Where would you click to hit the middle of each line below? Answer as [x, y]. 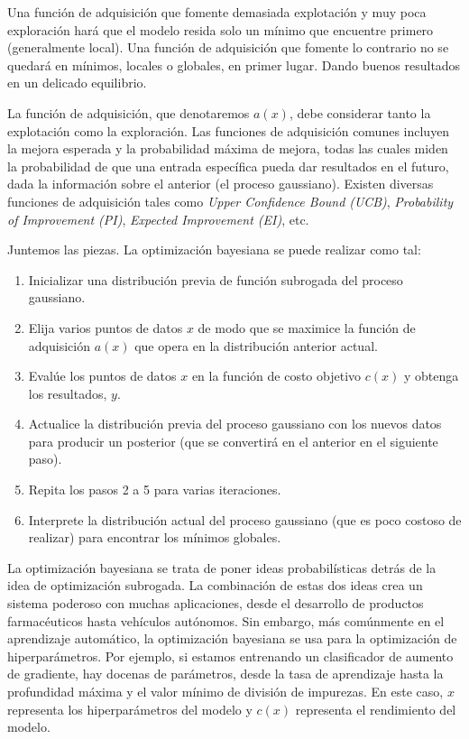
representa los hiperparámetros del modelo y [130, 709]
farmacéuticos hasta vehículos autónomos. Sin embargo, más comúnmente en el [226, 620]
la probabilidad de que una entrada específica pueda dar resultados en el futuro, [228, 166]
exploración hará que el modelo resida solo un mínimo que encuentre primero [221, 29]
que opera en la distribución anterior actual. [256, 345]
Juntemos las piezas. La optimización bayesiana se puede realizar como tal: [214, 249]
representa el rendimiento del [376, 709]
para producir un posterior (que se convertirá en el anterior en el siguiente [233, 441]
